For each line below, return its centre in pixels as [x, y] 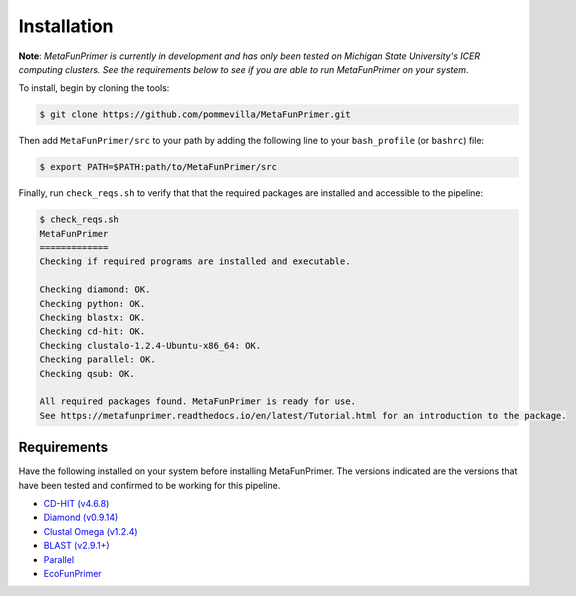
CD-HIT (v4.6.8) [76, 503]
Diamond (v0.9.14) [81, 517]
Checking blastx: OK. [92, 317]
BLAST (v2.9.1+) [76, 546]
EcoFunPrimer [72, 573]
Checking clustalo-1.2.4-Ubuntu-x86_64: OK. [150, 345]
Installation [66, 26]
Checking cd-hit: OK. [92, 331]
